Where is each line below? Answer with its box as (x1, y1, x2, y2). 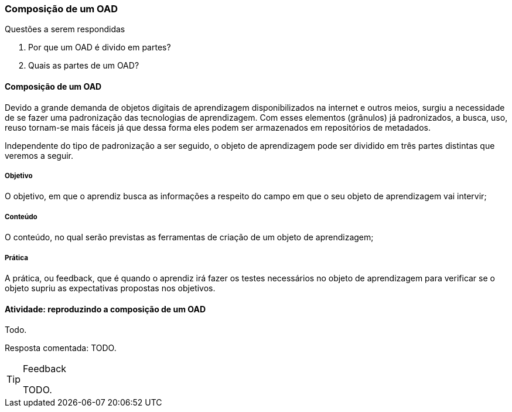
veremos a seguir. (5, 150, 73, 161)
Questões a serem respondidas (5, 24, 125, 35)
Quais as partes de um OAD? (28, 60, 139, 71)
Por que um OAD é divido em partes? (28, 42, 171, 53)
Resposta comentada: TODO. (5, 343, 117, 353)
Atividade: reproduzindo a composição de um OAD (5, 304, 206, 314)
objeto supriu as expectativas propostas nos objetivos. (5, 282, 216, 293)
